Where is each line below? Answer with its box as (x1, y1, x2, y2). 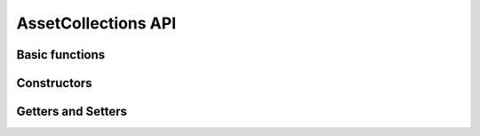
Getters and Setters (16, 104, 128, 119)
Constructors (16, 76, 92, 91)
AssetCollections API (16, 13, 177, 33)
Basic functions (16, 47, 106, 62)
